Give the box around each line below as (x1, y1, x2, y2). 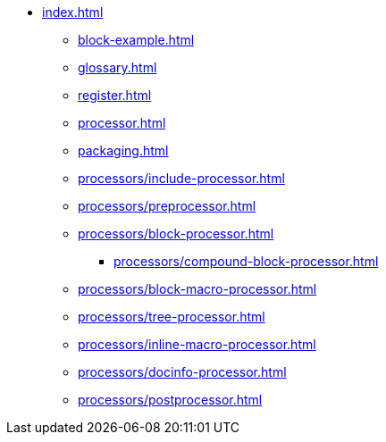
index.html (42, 4, 104, 20)
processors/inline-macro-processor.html (78, 337, 316, 352)
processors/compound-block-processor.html (113, 254, 379, 269)
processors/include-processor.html (78, 171, 285, 186)
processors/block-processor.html (78, 226, 274, 241)
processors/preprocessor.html (78, 198, 256, 213)
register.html (78, 88, 152, 103)
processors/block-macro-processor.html (78, 281, 317, 296)
